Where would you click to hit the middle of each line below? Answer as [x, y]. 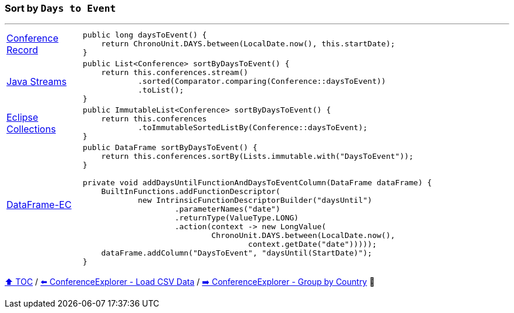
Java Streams [37, 81]
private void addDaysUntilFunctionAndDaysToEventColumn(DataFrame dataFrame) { [257, 183]
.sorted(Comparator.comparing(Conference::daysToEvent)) [262, 81]
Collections [31, 129]
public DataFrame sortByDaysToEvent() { [170, 148]
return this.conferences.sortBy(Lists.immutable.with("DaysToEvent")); [257, 156]
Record [22, 50]
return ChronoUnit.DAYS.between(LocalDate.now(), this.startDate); [248, 44]
